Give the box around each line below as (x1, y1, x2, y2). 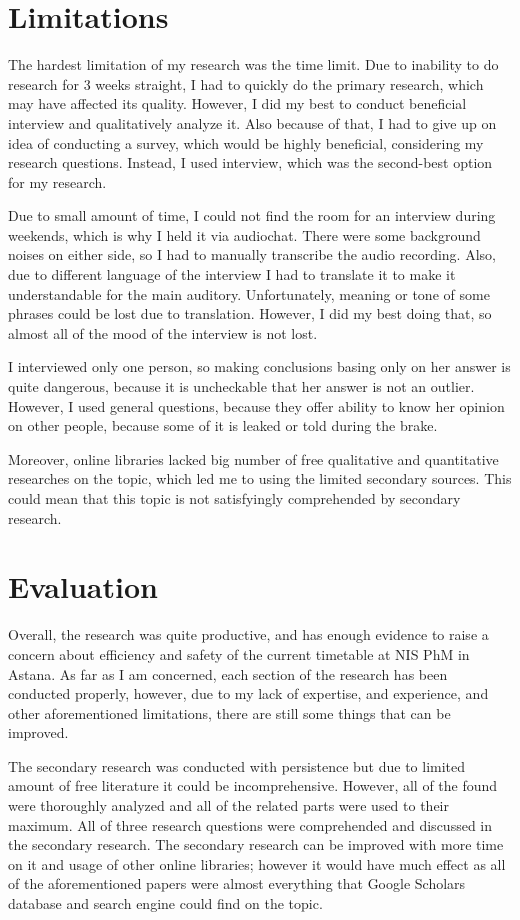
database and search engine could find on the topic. (8, 893, 323, 914)
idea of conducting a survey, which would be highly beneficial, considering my (8, 132, 484, 153)
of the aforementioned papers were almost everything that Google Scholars (8, 873, 466, 894)
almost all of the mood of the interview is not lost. (8, 322, 318, 343)
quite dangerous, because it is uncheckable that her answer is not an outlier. (8, 376, 475, 397)
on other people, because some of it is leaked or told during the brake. (8, 415, 438, 436)
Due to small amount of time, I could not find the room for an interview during (8, 205, 496, 226)
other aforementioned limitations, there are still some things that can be (8, 702, 451, 723)
